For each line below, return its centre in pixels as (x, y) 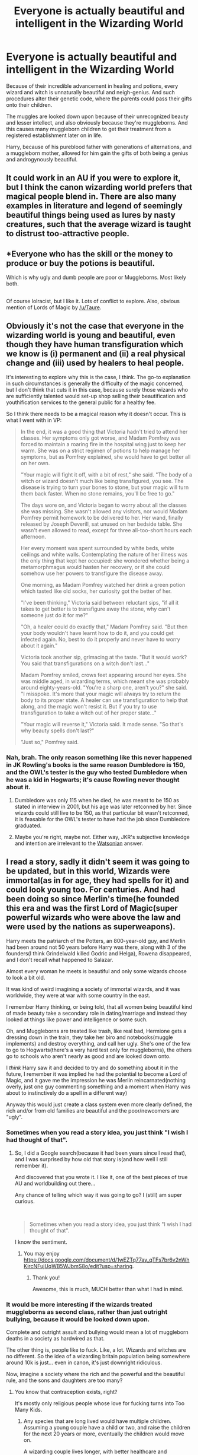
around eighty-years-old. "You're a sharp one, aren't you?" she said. (104, 688)
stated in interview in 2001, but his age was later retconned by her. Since (103, 806)
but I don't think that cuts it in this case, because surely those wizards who (97, 390)
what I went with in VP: (34, 420)
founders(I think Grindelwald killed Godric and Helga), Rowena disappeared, (99, 954)
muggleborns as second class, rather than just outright (87, 1311)
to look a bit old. (26, 978)
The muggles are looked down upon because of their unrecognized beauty (98, 116)
